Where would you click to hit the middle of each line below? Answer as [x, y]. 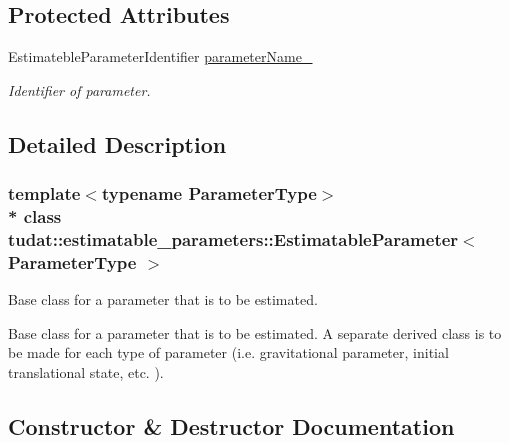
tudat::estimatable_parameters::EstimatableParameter [233, 238]
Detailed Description [117, 143]
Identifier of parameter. [79, 89]
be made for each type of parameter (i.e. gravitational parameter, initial [228, 352]
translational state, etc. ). [86, 371]
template [44, 193]
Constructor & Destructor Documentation [231, 425]
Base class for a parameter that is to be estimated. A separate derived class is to [255, 332]
